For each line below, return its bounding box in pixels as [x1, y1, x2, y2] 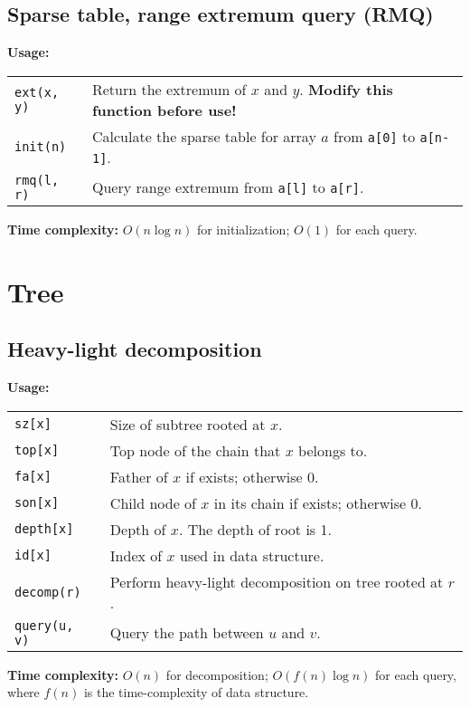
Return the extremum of [91, 78, 247, 100]
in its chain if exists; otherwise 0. [213, 492, 422, 513]
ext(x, [14, 84, 60, 100]
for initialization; [196, 219, 290, 238]
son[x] [14, 495, 60, 511]
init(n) [14, 139, 67, 154]
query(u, [14, 617, 74, 633]
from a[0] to [333, 125, 416, 147]
